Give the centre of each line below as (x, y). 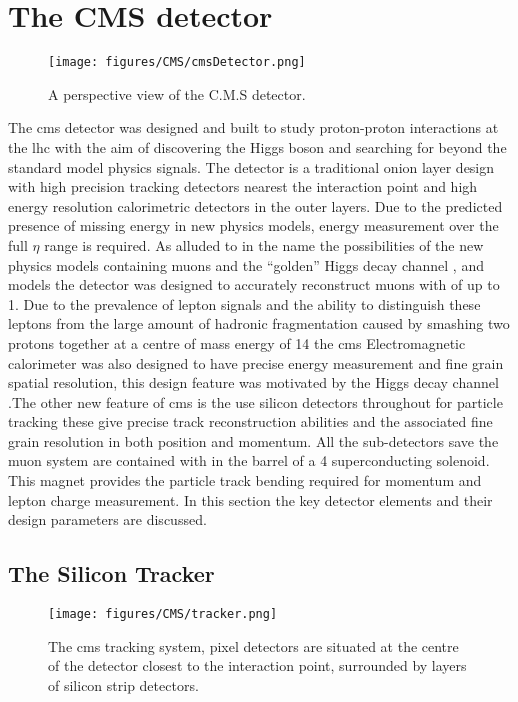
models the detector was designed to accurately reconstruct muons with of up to (254, 284)
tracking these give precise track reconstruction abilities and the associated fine (250, 421)
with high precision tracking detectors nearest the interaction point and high (243, 186)
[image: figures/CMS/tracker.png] (163, 614)
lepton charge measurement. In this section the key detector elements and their (250, 499)
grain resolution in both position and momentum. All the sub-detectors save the (253, 440)
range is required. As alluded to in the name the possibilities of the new (264, 244)
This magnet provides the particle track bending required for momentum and (245, 480)
